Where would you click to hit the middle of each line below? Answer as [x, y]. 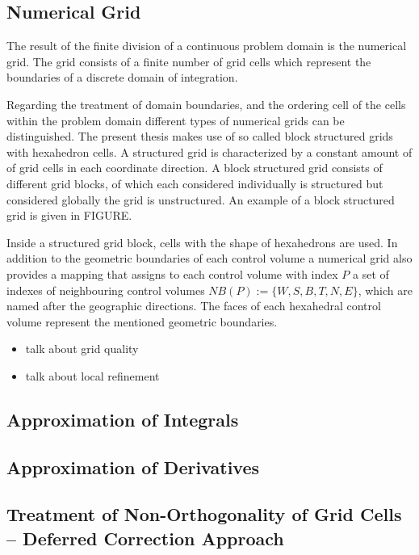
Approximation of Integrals [123, 419]
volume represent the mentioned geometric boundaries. [142, 321]
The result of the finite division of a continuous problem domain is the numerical [207, 46]
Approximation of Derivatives [133, 467]
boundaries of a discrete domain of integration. [122, 77]
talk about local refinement [92, 375]
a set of [371, 273]
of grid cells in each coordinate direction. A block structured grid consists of [195, 168]
